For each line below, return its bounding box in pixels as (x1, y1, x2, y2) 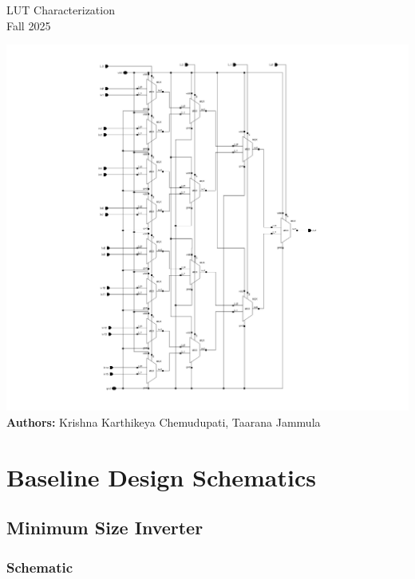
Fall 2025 (6, 17, 51, 33)
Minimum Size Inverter (6, 515, 204, 540)
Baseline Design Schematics (6, 460, 316, 493)
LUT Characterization (6, 2, 115, 18)
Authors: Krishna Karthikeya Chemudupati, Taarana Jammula (6, 413, 321, 430)
